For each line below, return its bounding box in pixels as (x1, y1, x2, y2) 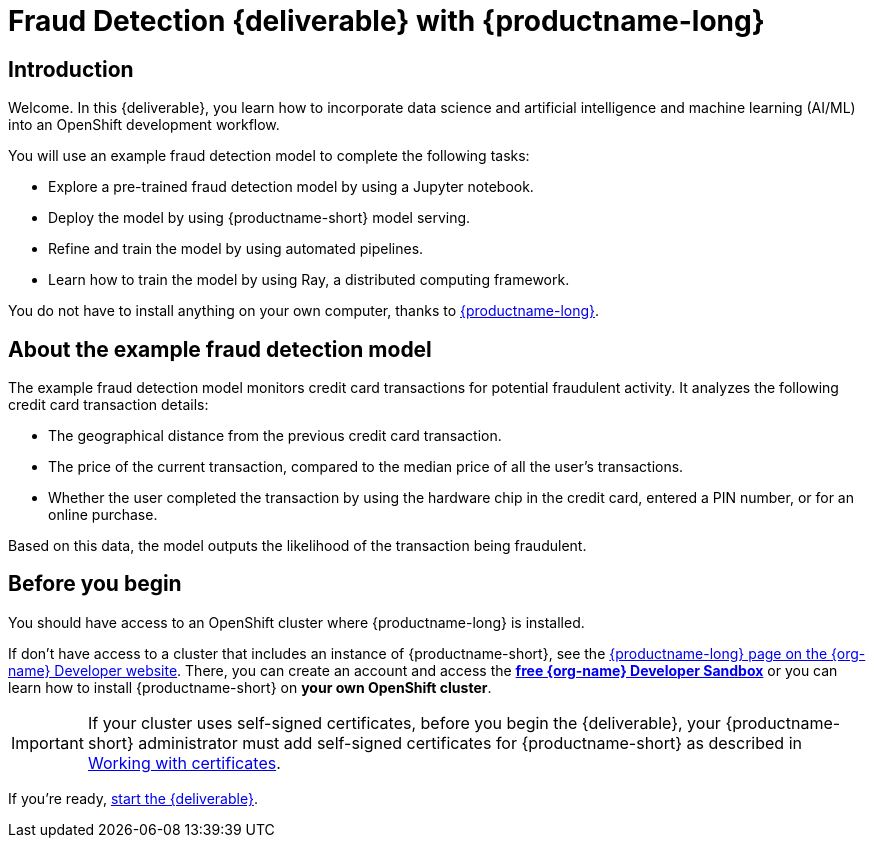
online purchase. (48, 506, 158, 524)
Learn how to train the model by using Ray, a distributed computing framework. (48, 271, 570, 289)
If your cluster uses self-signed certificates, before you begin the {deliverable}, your (87, 712, 721, 733)
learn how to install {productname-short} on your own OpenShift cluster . (8, 678, 492, 696)
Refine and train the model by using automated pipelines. (48, 240, 424, 258)
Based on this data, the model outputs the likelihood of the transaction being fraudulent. (8, 537, 587, 555)
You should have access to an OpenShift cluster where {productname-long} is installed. (8, 613, 585, 631)
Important (11, 732, 84, 753)
